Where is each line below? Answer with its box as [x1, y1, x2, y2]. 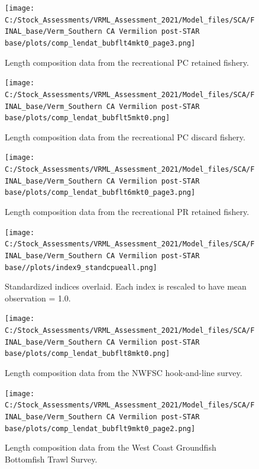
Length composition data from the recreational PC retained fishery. [5, 56, 249, 68]
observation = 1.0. [5, 291, 71, 304]
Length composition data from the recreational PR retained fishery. [5, 205, 250, 218]
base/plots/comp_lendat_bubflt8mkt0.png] [5, 349, 170, 358]
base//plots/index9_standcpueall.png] [5, 263, 157, 272]
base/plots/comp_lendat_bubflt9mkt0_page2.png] [5, 424, 196, 433]
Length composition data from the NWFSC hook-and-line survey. [5, 367, 242, 379]
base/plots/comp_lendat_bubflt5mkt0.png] [5, 114, 170, 123]
